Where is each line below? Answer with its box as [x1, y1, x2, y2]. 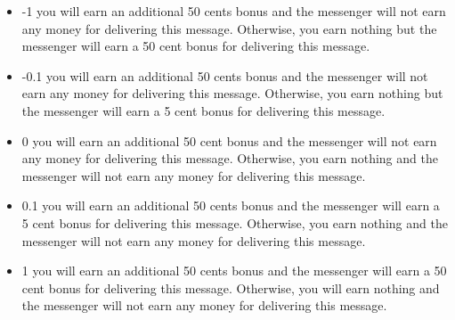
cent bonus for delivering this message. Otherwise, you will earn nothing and [21, 278, 440, 297]
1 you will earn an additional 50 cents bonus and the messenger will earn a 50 [21, 261, 447, 280]
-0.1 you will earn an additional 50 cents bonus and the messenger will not [21, 66, 428, 85]
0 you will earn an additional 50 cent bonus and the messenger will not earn [21, 131, 437, 150]
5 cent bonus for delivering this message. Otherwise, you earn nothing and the [21, 213, 448, 232]
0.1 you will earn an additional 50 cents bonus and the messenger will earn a [21, 196, 440, 215]
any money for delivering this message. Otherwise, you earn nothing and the [21, 149, 438, 168]
